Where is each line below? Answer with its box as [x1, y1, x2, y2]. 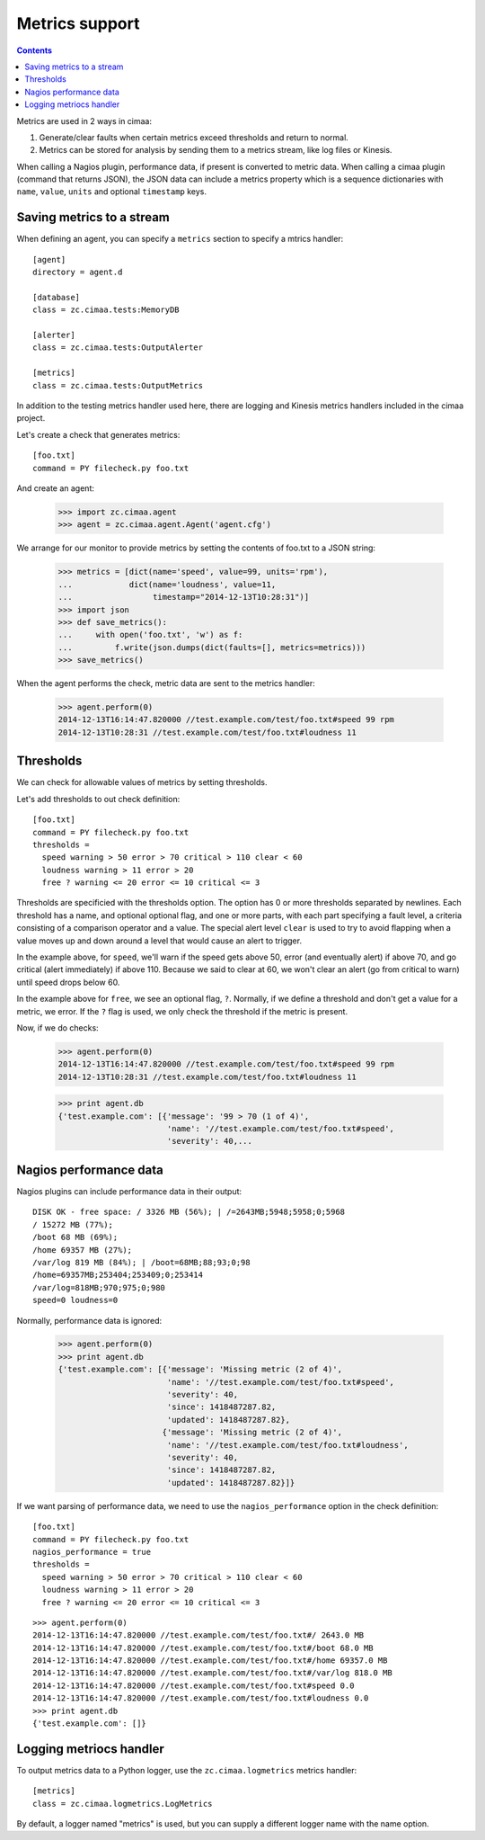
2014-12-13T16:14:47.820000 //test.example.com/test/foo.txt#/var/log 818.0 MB [32, 1668, 392, 1678]
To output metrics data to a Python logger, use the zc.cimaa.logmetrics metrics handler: [16, 1764, 357, 1775]
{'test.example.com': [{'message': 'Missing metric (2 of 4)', [57, 1364, 343, 1375]
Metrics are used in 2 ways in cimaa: [16, 115, 153, 126]
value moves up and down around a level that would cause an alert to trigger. [16, 935, 303, 946]
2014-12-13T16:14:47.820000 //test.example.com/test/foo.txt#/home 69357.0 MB [32, 1656, 388, 1666]
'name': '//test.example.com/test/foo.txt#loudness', [166, 1440, 409, 1450]
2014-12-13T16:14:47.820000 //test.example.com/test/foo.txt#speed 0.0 [32, 1680, 355, 1691]
